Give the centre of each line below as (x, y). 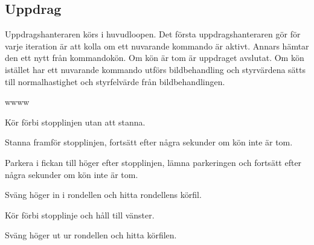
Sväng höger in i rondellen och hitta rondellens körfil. (103, 195)
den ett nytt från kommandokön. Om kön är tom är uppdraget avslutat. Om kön (155, 58)
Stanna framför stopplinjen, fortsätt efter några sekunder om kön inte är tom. (149, 142)
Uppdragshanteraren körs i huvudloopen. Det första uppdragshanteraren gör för (153, 34)
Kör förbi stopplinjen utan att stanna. (75, 122)
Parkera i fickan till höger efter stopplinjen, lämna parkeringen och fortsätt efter (153, 162)
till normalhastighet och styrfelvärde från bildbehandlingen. (115, 81)
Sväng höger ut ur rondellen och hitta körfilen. (91, 235)
